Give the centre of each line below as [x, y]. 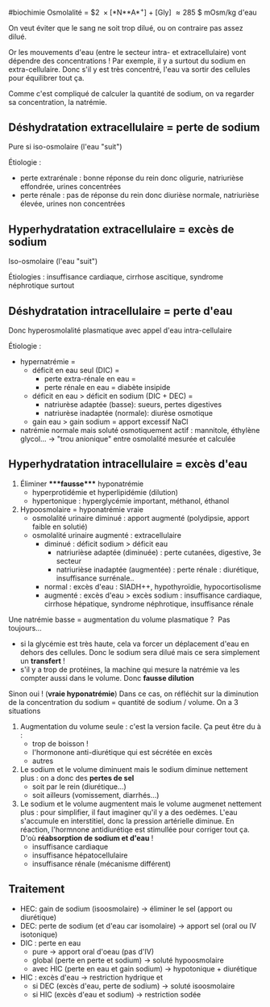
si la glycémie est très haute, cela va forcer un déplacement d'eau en [135, 644]
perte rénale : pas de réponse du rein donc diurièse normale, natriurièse [139, 195]
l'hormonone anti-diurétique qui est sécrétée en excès [122, 752]
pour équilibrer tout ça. [46, 78]
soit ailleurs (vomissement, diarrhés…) [96, 795]
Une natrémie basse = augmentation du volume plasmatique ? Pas [119, 619]
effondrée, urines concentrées [71, 187]
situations [25, 711]
